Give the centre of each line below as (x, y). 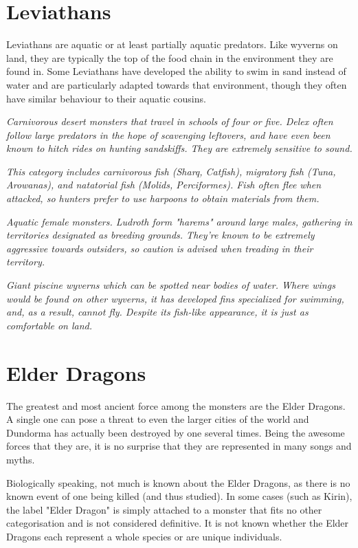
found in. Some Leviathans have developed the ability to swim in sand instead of (176, 71)
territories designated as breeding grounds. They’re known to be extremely (160, 235)
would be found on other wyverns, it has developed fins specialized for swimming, (175, 298)
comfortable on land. (49, 325)
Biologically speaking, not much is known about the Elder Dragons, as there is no (178, 482)
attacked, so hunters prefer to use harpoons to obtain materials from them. (163, 198)
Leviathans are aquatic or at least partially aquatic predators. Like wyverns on (172, 44)
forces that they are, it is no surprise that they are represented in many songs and (179, 446)
